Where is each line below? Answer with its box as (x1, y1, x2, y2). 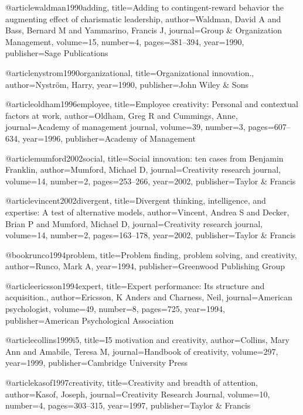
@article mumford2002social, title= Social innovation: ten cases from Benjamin (5, 152, 284, 164)
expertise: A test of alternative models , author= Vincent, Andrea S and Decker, (5, 205, 290, 218)
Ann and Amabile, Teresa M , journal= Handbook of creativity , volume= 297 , (5, 345, 278, 357)
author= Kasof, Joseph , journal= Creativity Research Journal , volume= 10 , (5, 387, 270, 400)
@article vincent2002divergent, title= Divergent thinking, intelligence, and (5, 194, 266, 207)
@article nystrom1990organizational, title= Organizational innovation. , (5, 66, 254, 78)
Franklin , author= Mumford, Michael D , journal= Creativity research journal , (5, 163, 281, 176)
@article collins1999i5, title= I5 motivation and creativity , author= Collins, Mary (5, 334, 290, 346)
